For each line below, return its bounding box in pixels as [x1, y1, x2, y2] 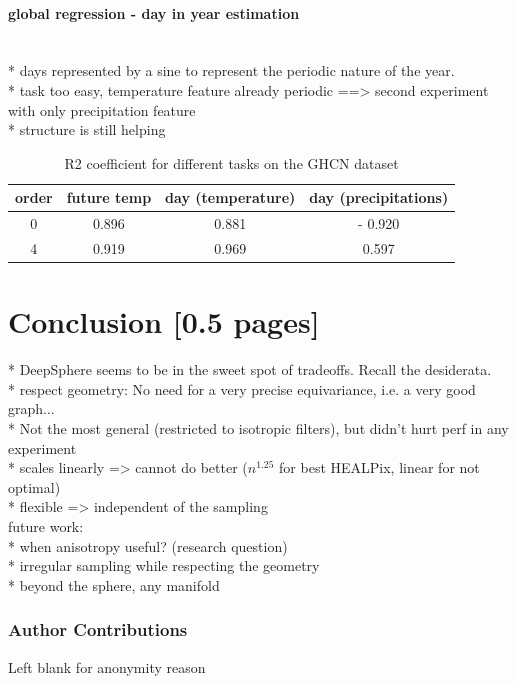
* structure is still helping [8, 119, 166, 140]
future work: [8, 516, 84, 537]
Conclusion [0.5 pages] [8, 301, 320, 342]
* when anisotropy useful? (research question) [8, 535, 288, 556]
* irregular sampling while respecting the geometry [8, 555, 320, 576]
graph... [8, 398, 55, 419]
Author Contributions [8, 617, 188, 642]
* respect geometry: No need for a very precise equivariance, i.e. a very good [8, 378, 476, 399]
